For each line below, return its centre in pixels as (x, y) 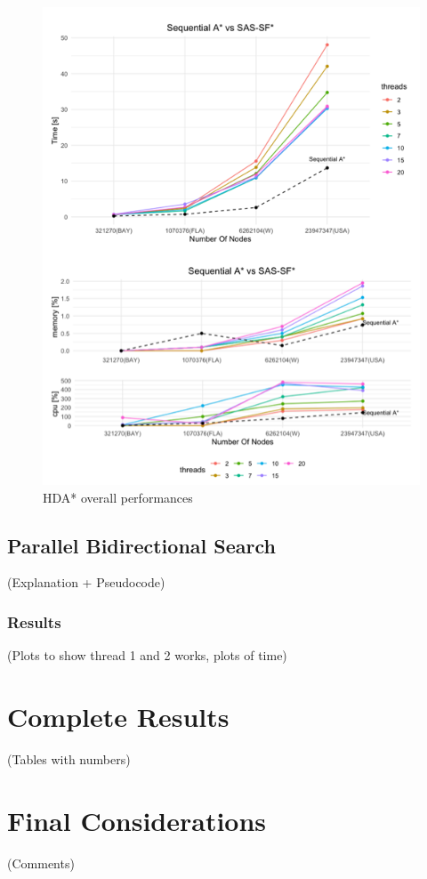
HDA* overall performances (118, 497)
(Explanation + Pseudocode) (86, 582)
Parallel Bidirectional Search (141, 545)
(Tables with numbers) (69, 758)
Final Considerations (137, 820)
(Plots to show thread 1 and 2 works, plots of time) (147, 655)
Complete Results (118, 716)
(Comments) (41, 863)
